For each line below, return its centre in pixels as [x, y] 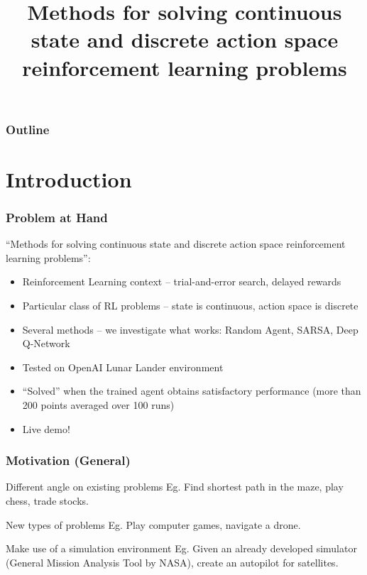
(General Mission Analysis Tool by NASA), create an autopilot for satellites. [172, 562]
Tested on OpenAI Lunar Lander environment [123, 367]
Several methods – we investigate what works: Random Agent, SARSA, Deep [190, 329]
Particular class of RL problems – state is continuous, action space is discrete [190, 306]
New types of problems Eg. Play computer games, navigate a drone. [153, 524]
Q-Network [46, 343]
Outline [28, 129]
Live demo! [46, 428]
